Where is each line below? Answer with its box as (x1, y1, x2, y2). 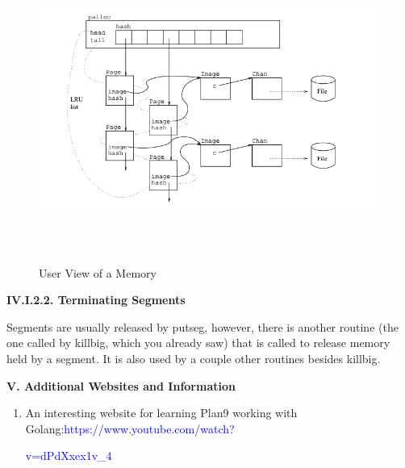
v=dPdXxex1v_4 (25, 447, 112, 464)
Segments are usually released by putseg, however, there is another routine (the (6, 318, 399, 335)
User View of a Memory (39, 264, 157, 281)
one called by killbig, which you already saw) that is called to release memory (6, 334, 390, 351)
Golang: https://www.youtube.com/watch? (25, 420, 235, 437)
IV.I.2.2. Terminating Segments (6, 291, 186, 308)
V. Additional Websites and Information (6, 377, 236, 394)
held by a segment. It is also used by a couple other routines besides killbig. (6, 349, 381, 366)
